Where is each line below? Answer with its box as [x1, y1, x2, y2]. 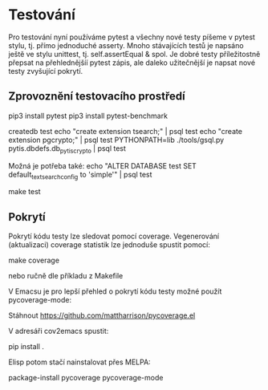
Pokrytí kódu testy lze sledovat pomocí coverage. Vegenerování [8, 231, 219, 242]
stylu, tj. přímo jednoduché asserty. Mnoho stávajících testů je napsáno [8, 40, 244, 50]
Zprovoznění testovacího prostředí [8, 90, 186, 104]
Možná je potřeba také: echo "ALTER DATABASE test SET [8, 160, 197, 170]
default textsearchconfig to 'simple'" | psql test [8, 169, 152, 181]
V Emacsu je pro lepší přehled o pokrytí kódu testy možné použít [8, 286, 222, 296]
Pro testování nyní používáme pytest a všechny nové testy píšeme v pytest [8, 32, 255, 42]
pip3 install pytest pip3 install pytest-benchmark [8, 111, 169, 120]
